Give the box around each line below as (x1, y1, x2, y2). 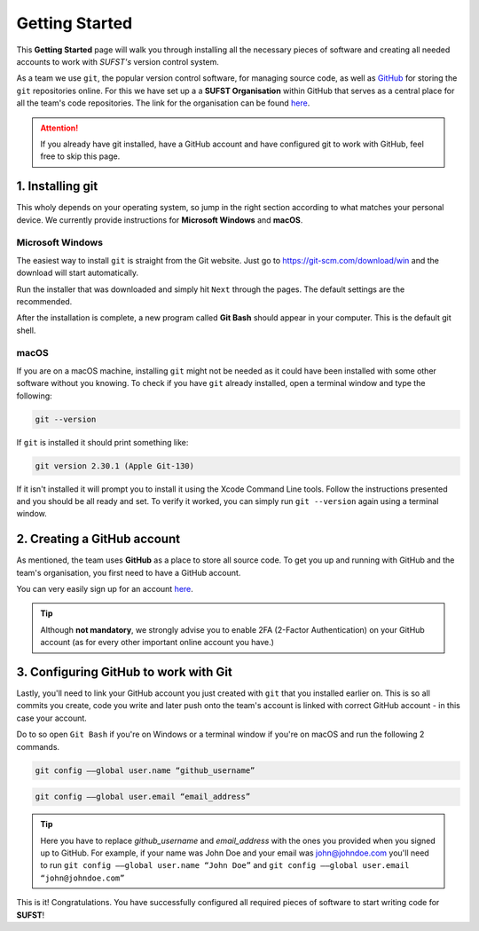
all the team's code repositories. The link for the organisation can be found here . (16, 98, 310, 108)
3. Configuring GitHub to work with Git (16, 664, 232, 679)
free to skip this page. (40, 151, 121, 162)
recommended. (16, 296, 73, 306)
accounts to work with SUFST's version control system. (16, 56, 219, 67)
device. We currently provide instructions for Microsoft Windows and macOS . (16, 214, 303, 225)
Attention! (40, 122, 79, 133)
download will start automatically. (16, 267, 139, 279)
